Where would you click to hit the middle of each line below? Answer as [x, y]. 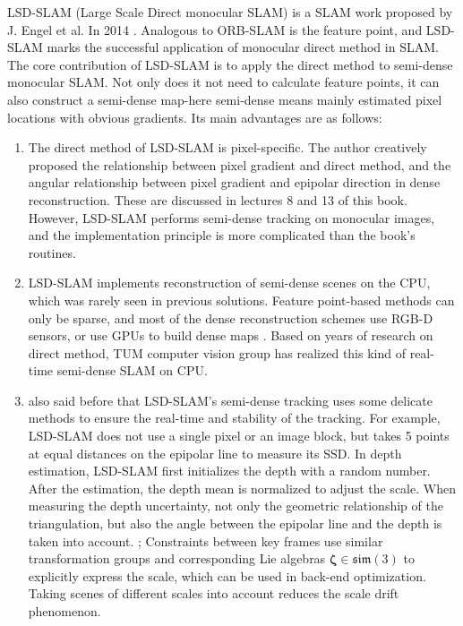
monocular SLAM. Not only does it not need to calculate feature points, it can [223, 82]
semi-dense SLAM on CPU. [132, 370]
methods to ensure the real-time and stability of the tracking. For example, [234, 418]
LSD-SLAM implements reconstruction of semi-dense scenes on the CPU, [229, 283]
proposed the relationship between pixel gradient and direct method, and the [240, 164]
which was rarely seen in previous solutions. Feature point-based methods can [241, 300]
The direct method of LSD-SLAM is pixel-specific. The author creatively [227, 147]
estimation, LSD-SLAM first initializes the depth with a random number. [229, 471]
